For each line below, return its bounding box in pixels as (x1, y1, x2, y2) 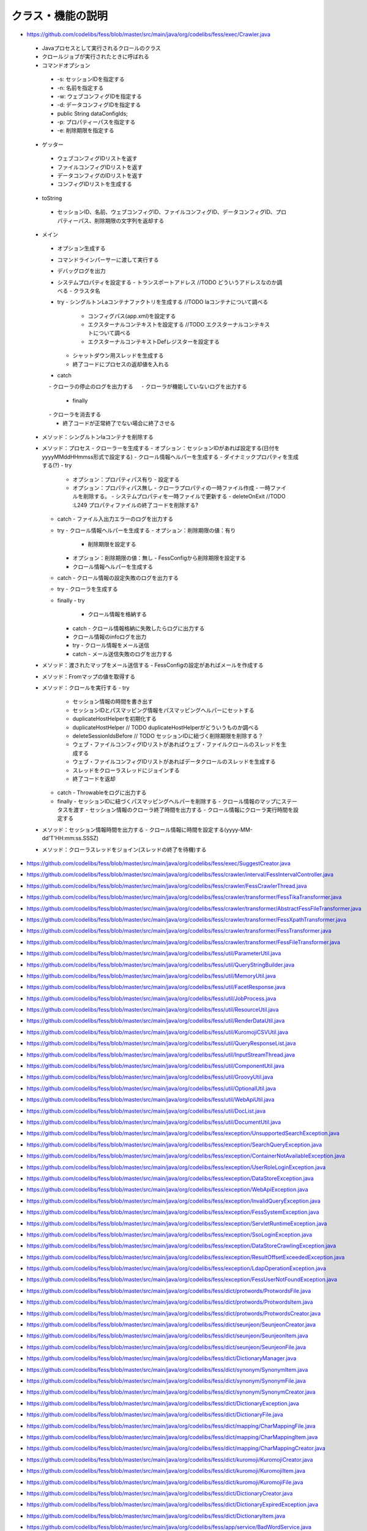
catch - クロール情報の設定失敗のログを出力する (57, 574, 179, 582)
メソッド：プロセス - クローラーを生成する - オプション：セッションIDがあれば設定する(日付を (42, 445, 280, 452)
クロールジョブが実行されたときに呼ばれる (42, 53, 149, 61)
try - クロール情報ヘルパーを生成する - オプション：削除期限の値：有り (57, 527, 236, 534)
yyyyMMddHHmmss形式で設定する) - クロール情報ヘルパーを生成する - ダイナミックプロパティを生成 (42, 453, 299, 461)
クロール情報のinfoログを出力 (72, 633, 147, 641)
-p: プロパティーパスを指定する (57, 118, 136, 126)
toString (42, 194, 62, 201)
